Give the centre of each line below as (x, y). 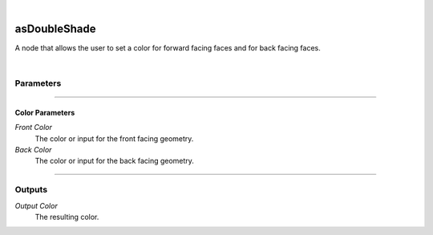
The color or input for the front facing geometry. (114, 138)
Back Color (33, 150)
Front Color (33, 128)
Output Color (36, 205)
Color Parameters (45, 112)
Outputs (31, 190)
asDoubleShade (55, 28)
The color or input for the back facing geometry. (114, 161)
